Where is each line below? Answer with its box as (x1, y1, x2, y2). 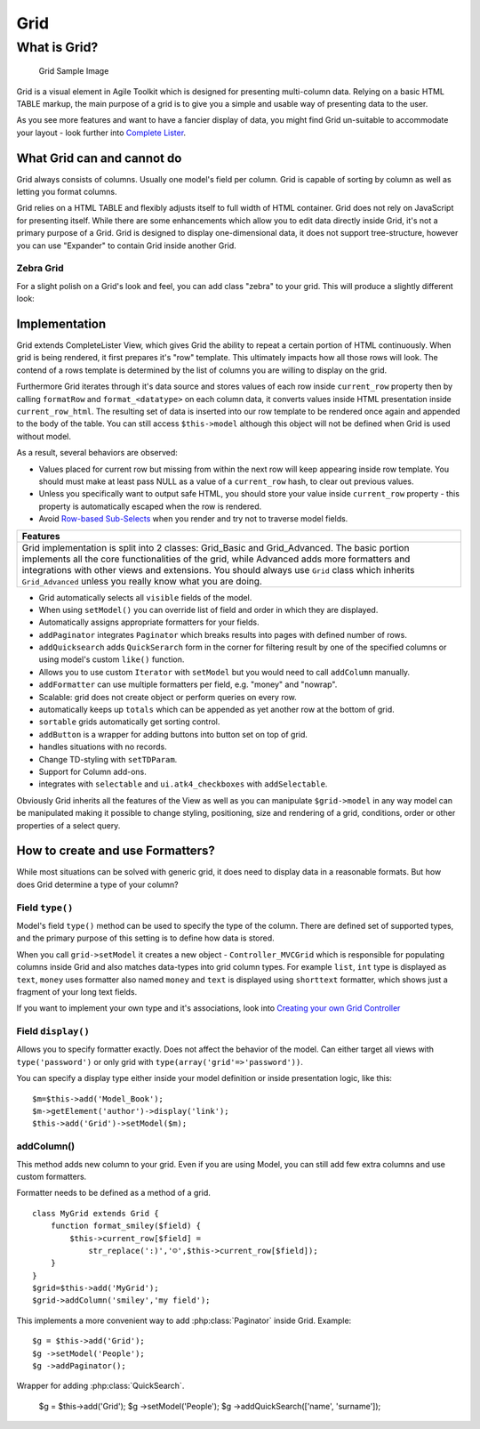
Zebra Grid (16, 262, 64, 275)
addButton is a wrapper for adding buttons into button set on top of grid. (38, 729, 308, 739)
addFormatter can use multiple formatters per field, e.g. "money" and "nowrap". (38, 679, 338, 690)
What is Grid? (16, 39, 99, 55)
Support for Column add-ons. (38, 766, 147, 777)
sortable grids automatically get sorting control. (38, 716, 220, 727)
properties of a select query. (16, 819, 121, 831)
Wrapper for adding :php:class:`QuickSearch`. (16, 1380, 185, 1392)
